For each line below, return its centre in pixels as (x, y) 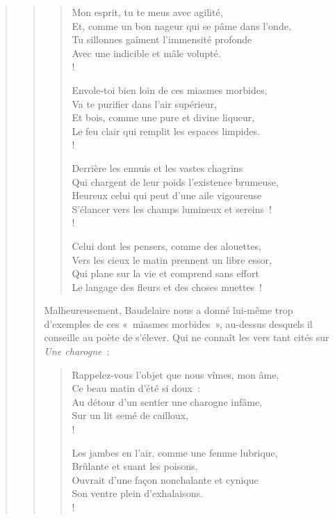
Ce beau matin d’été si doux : (136, 388)
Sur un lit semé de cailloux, (130, 415)
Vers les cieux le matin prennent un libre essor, (172, 259)
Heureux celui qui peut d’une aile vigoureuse (167, 195)
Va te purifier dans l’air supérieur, (144, 103)
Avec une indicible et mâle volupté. (146, 53)
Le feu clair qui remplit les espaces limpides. (166, 131)
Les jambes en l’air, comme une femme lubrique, (175, 452)
